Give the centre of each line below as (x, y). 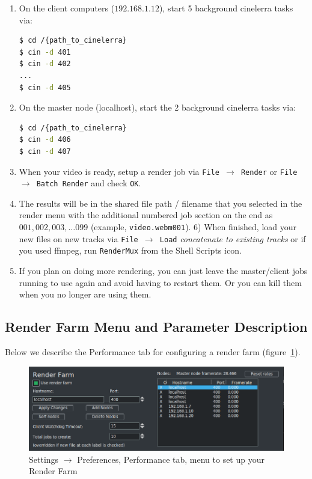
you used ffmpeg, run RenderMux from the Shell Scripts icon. (130, 250)
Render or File (269, 171)
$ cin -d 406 (45, 140)
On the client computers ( (67, 8)
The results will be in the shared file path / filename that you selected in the (161, 203)
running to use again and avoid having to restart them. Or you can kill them (160, 282)
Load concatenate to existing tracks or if (233, 238)
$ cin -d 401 (45, 52)
